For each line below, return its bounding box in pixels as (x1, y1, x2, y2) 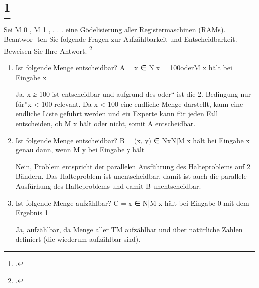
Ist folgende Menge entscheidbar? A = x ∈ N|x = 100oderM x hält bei (15, 62, 232, 73)
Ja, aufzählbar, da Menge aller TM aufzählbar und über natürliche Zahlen (15, 224, 243, 234)
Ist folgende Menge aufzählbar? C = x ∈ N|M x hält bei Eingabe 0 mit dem (15, 197, 249, 208)
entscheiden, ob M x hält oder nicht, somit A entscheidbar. (15, 118, 196, 128)
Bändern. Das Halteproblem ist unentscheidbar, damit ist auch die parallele (15, 171, 247, 181)
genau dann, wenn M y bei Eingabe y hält (15, 144, 145, 155)
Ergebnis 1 (15, 207, 48, 218)
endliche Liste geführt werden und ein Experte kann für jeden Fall (15, 108, 218, 119)
